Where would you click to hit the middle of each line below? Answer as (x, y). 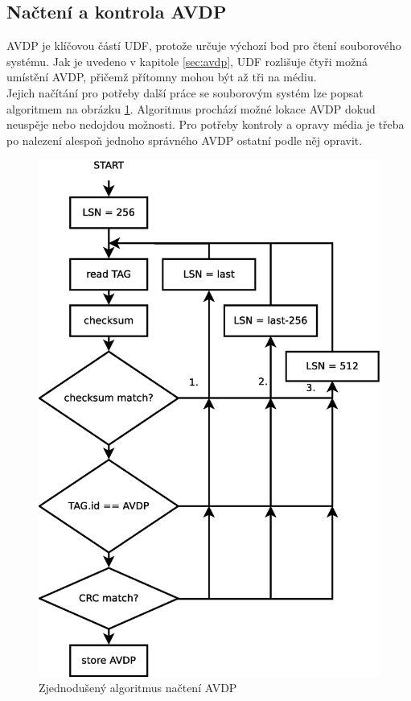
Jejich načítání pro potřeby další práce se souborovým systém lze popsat (185, 92)
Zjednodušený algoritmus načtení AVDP (138, 688)
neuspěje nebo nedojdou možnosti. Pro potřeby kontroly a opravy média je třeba (205, 124)
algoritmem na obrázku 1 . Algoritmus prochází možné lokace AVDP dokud (191, 108)
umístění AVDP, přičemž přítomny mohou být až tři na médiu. (162, 77)
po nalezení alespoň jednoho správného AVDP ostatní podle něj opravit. (185, 140)
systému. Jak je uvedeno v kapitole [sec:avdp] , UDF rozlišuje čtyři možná (187, 61)
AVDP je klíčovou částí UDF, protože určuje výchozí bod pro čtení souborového (204, 45)
